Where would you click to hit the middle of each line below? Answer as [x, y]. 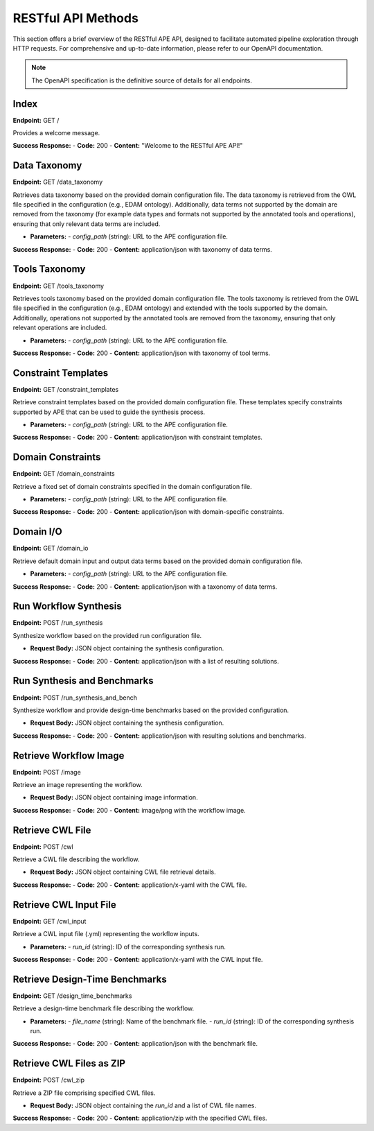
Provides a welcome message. [56, 133]
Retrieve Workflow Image [69, 756]
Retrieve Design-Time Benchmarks [90, 979]
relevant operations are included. [60, 328]
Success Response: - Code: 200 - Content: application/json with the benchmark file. [135, 1044]
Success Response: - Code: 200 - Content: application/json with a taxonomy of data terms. [145, 587]
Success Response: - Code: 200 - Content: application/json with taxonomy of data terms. [143, 249]
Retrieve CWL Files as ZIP [69, 1063]
